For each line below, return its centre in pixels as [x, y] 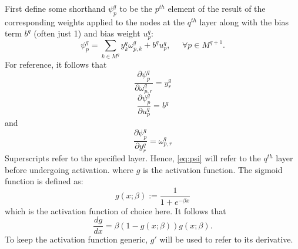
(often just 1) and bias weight [87, 33]
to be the [136, 8]
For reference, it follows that [56, 64]
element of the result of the [217, 8]
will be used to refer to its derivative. [226, 239]
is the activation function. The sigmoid [213, 169]
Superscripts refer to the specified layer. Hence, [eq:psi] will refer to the [133, 158]
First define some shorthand [55, 8]
